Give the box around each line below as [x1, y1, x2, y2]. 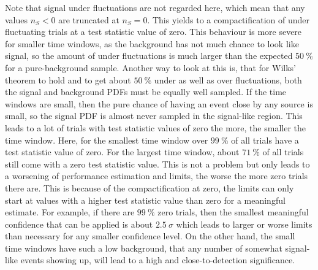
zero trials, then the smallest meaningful [157, 206, 309, 218]
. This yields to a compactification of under [147, 13, 310, 26]
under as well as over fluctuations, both [154, 73, 302, 86]
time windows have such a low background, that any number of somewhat [5, 241, 282, 254]
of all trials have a [231, 133, 299, 146]
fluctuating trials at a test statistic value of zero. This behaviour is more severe [5, 25, 302, 38]
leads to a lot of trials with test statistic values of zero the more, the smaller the [5, 121, 306, 134]
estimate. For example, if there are [5, 206, 135, 218]
